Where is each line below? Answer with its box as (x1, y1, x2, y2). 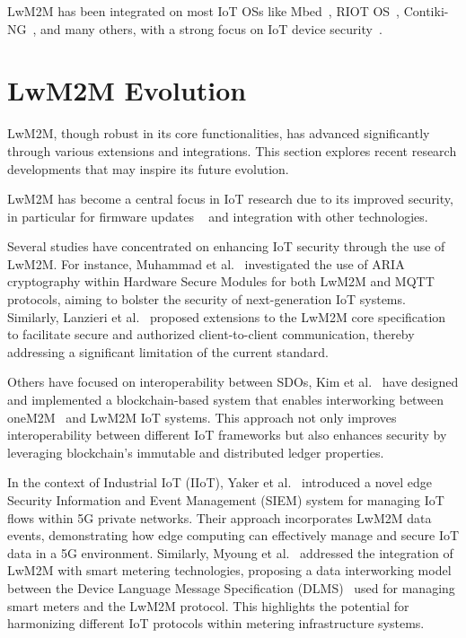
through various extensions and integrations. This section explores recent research (7, 141, 457, 160)
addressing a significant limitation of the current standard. (7, 342, 329, 361)
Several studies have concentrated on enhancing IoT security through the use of (7, 237, 445, 256)
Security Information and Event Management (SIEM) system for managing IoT (7, 491, 444, 509)
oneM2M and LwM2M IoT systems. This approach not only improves (7, 407, 397, 426)
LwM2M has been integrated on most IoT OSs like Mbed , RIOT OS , (7, 2, 400, 20)
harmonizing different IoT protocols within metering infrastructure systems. (7, 614, 425, 633)
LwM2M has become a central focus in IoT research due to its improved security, (7, 189, 453, 208)
